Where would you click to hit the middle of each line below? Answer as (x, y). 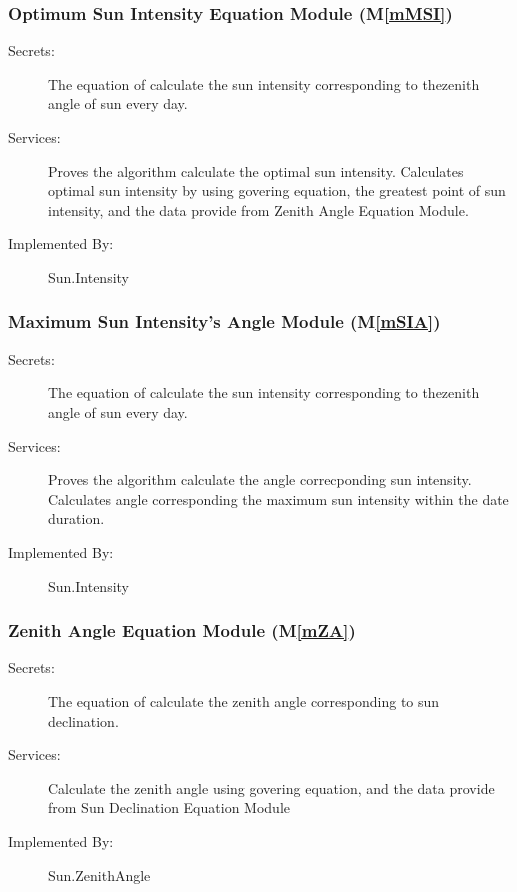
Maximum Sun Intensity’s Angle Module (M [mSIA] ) (224, 321)
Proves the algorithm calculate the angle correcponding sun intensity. (260, 479)
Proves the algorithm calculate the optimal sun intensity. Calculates (256, 170)
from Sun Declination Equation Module (169, 807)
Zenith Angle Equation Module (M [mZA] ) (182, 630)
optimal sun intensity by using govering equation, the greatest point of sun (277, 190)
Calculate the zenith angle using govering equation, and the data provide (271, 787)
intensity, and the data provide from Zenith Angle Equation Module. (258, 209)
